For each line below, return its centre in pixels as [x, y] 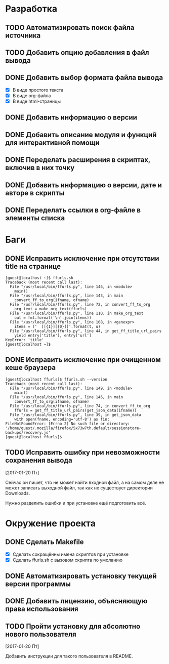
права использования [42, 609]
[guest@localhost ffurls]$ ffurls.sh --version [56, 379]
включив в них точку [40, 168]
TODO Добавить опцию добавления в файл [77, 52]
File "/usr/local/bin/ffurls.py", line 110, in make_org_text [77, 313]
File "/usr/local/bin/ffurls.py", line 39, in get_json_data [76, 415]
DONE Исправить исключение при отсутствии [82, 258]
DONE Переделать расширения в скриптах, [78, 160]
